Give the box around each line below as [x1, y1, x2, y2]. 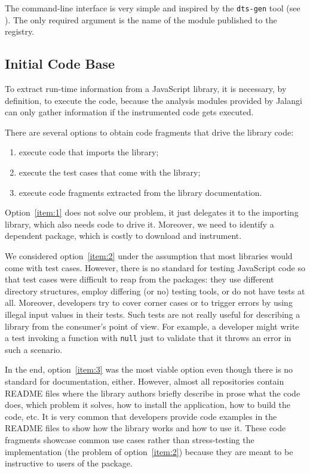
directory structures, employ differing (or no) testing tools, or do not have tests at [5, 284, 305, 297]
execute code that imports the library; [19, 146, 159, 158]
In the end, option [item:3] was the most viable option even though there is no [5, 363, 293, 376]
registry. [5, 25, 35, 38]
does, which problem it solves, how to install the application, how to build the [5, 398, 290, 411]
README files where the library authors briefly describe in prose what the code [5, 386, 300, 399]
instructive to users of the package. [5, 457, 133, 469]
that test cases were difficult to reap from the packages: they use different [5, 273, 274, 285]
